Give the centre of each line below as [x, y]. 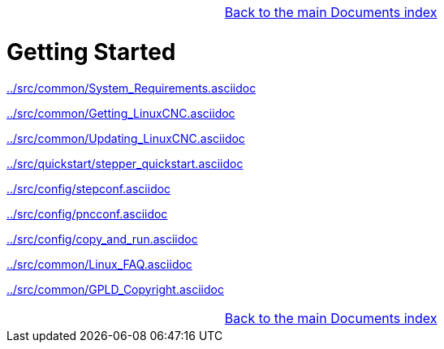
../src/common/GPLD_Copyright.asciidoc [115, 289]
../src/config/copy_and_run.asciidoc [102, 239]
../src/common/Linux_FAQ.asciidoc [99, 264]
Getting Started [91, 52]
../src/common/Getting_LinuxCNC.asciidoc [121, 113]
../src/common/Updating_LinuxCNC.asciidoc [126, 138]
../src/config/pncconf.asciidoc [87, 213]
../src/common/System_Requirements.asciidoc [131, 88]
